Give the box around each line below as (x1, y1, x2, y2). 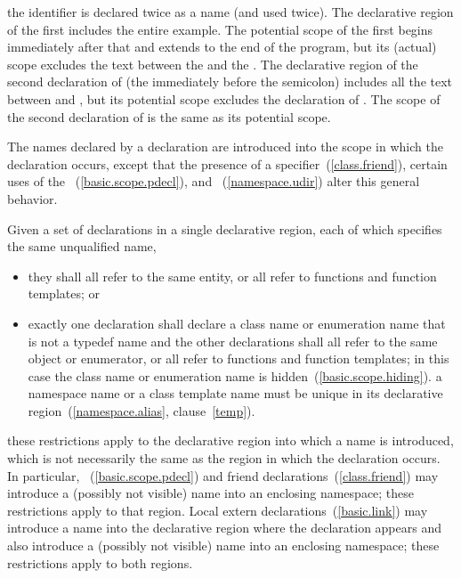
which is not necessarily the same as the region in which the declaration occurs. (7, 449, 441, 468)
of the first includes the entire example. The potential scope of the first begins (7, 20, 433, 38)
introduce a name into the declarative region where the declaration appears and (7, 518, 441, 537)
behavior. (7, 189, 58, 208)
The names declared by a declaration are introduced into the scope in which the (7, 137, 443, 156)
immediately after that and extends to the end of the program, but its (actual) (7, 37, 437, 56)
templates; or (28, 284, 101, 303)
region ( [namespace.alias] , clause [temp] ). (28, 401, 255, 419)
